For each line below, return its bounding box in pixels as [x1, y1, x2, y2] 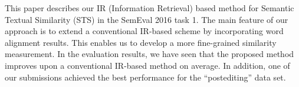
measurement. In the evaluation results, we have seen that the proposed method [5, 48, 294, 60]
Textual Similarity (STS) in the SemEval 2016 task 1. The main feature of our [5, 13, 288, 25]
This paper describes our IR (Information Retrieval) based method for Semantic [5, 2, 294, 14]
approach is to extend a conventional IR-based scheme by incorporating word [5, 25, 284, 37]
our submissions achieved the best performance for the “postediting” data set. [5, 71, 286, 83]
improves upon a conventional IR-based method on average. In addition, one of [5, 59, 290, 71]
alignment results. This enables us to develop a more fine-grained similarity [5, 36, 277, 48]
